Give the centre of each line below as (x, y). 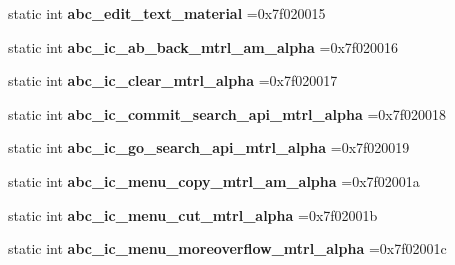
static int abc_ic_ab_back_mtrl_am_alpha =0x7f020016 (203, 46)
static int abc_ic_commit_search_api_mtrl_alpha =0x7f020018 (227, 113)
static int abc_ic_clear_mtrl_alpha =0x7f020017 (173, 80)
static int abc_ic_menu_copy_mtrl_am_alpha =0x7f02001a (214, 180)
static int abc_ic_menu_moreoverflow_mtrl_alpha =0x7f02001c (227, 248)
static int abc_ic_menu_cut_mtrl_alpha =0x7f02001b (193, 214)
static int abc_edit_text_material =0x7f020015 (167, 13)
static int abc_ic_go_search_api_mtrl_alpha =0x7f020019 (209, 147)
